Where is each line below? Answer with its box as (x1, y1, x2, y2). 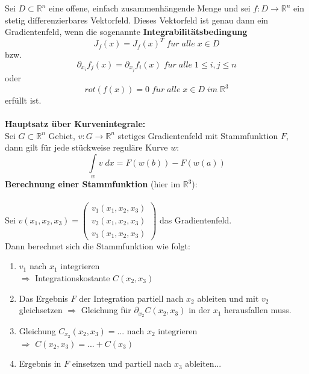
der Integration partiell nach (79, 291, 184, 304)
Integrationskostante (35, 271, 110, 284)
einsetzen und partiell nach (72, 357, 172, 370)
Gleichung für (81, 304, 131, 316)
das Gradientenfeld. (159, 213, 232, 226)
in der (189, 304, 211, 316)
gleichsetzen (19, 304, 63, 316)
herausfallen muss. (224, 304, 292, 316)
